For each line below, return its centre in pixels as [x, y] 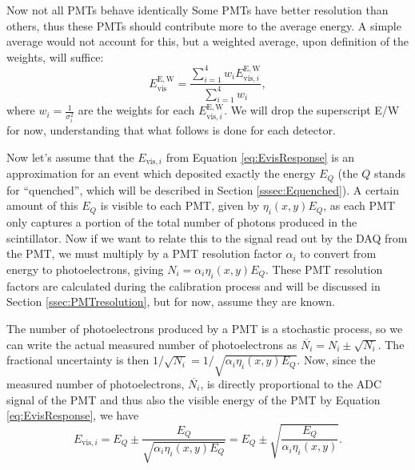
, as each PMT [359, 205]
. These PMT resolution [324, 269]
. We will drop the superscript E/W [312, 110]
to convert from [338, 253]
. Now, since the [336, 360]
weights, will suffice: [55, 56]
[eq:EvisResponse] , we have [73, 415]
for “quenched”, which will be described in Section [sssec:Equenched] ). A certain [203, 189]
